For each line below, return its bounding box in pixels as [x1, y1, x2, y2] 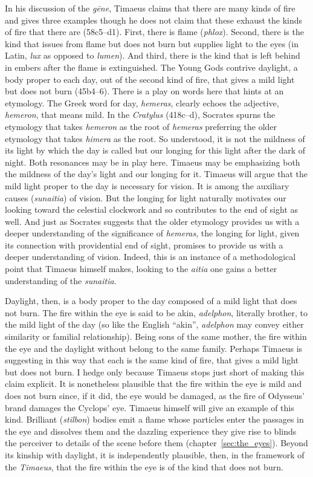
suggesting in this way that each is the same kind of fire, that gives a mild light [5, 354, 299, 366]
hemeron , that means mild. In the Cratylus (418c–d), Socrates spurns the [5, 108, 276, 121]
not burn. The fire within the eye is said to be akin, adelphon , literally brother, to [5, 306, 308, 319]
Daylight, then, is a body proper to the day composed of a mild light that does [5, 294, 297, 307]
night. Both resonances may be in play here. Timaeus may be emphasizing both [5, 155, 300, 168]
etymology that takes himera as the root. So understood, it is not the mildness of [5, 132, 305, 144]
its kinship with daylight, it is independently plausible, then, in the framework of [5, 448, 305, 461]
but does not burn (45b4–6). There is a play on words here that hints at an [5, 85, 284, 97]
